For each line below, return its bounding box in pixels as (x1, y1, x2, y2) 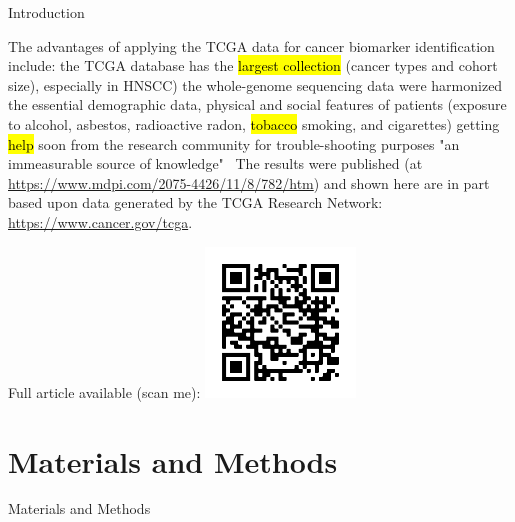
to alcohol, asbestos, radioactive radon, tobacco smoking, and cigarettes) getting (8, 113, 500, 134)
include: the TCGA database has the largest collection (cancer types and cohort (8, 55, 498, 76)
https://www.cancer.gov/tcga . (8, 211, 193, 232)
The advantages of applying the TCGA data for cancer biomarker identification (8, 35, 495, 56)
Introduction (8, 2, 85, 22)
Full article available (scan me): (8, 381, 201, 402)
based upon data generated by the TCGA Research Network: (8, 192, 383, 213)
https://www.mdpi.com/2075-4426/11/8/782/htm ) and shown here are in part (8, 172, 490, 193)
